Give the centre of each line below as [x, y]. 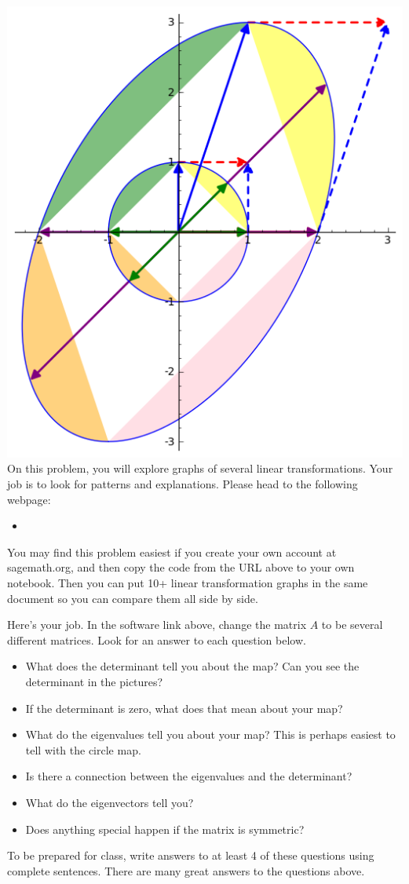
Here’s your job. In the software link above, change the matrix [157, 625]
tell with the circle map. [83, 749]
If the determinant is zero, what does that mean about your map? [184, 708]
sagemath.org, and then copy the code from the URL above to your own [181, 567]
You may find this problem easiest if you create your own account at [172, 552]
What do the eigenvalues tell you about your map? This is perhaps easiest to [210, 734]
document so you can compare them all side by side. [133, 598]
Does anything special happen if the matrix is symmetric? [165, 829]
